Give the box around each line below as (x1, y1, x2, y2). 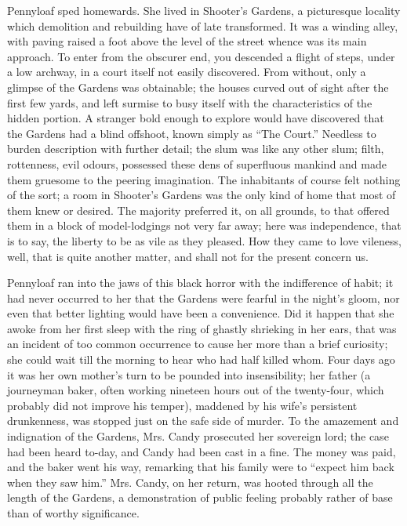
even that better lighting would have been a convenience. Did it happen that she (7, 305, 394, 321)
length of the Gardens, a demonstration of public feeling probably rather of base (7, 489, 393, 506)
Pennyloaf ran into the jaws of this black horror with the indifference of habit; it (7, 274, 394, 291)
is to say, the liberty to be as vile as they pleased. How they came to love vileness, (7, 232, 402, 248)
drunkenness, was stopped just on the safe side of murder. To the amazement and (7, 412, 399, 429)
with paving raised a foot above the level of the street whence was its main (7, 33, 367, 49)
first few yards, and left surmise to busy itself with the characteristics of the (7, 94, 372, 111)
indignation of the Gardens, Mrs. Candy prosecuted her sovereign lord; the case (7, 428, 389, 444)
